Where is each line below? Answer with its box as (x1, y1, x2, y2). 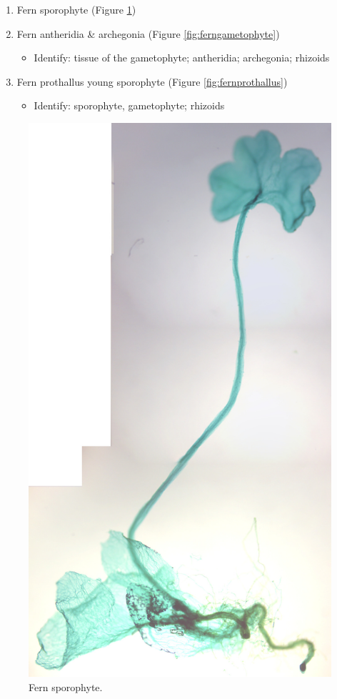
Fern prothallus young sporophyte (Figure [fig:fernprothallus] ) (16, 74, 288, 89)
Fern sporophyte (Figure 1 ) (16, 2, 136, 16)
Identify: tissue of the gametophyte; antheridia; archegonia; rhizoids (34, 50, 330, 65)
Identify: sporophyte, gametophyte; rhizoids (34, 98, 225, 113)
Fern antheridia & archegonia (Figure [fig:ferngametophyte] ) (16, 26, 280, 41)
